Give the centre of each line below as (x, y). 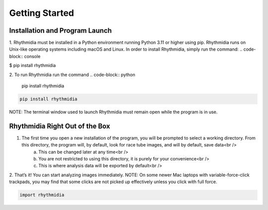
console (32, 56)
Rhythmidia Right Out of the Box (60, 126)
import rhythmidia (42, 195)
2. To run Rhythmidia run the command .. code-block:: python (72, 74)
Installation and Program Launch (61, 31)
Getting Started (42, 13)
